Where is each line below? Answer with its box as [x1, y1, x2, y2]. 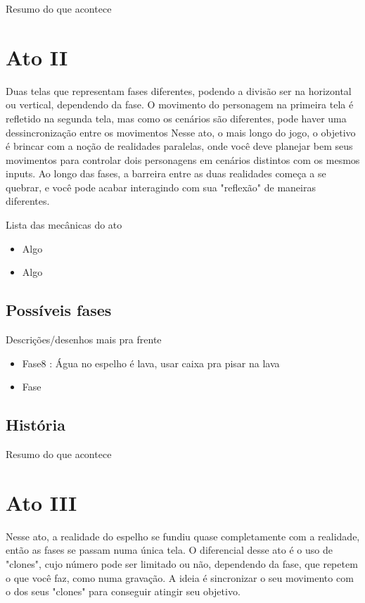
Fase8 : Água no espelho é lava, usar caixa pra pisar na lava [22, 355, 280, 370]
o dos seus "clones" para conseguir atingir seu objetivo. [6, 584, 241, 599]
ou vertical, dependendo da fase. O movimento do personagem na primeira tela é [6, 97, 354, 112]
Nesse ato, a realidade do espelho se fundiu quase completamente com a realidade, [6, 528, 360, 543]
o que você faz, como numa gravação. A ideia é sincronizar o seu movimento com [6, 570, 354, 585]
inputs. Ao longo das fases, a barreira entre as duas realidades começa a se [6, 166, 326, 181]
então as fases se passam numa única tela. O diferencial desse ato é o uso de [6, 542, 333, 557]
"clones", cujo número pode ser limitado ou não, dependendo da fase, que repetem [6, 556, 358, 571]
